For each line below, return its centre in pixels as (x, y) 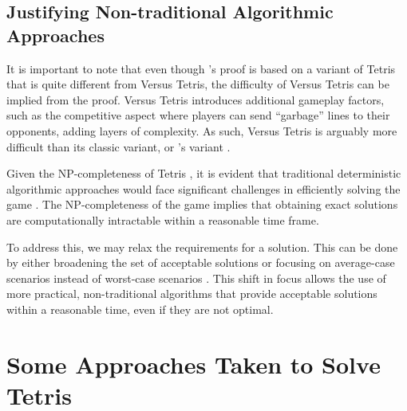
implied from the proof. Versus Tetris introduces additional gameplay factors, (196, 99)
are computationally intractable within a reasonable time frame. (163, 219)
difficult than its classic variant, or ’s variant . (119, 146)
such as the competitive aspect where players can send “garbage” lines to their (198, 115)
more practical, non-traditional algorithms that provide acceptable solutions (192, 294)
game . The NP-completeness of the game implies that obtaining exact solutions (202, 204)
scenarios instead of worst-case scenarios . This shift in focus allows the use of (196, 278)
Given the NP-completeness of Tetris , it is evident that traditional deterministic (204, 173)
